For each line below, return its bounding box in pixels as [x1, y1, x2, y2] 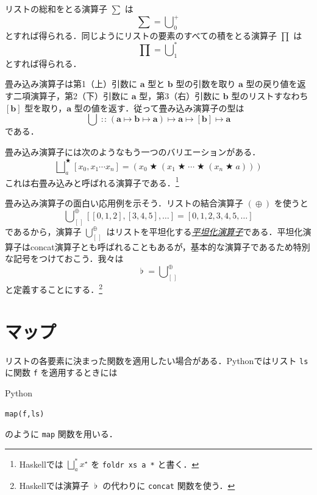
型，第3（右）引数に [139, 89, 221, 102]
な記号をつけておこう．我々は [5, 252, 124, 265]
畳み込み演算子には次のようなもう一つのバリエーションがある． [5, 145, 261, 158]
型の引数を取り [176, 77, 236, 90]
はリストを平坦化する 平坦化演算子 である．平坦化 [106, 225, 303, 237]
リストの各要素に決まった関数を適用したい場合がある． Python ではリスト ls [5, 354, 308, 367]
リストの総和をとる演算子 [5, 2, 107, 15]
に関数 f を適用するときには [5, 366, 118, 379]
